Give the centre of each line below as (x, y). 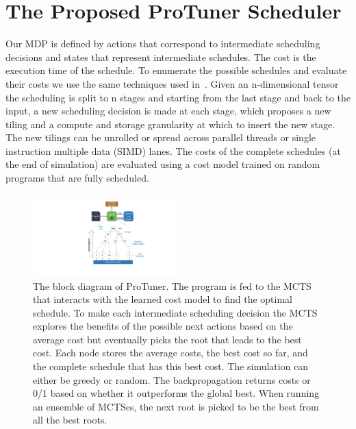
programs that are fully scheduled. (77, 178)
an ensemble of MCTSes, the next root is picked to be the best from (176, 406)
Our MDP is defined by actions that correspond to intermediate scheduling (163, 44)
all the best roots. (70, 420)
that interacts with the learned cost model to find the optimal (163, 299)
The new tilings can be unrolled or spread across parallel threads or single (161, 137)
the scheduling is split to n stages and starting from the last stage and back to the (178, 97)
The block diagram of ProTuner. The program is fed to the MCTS (172, 285)
